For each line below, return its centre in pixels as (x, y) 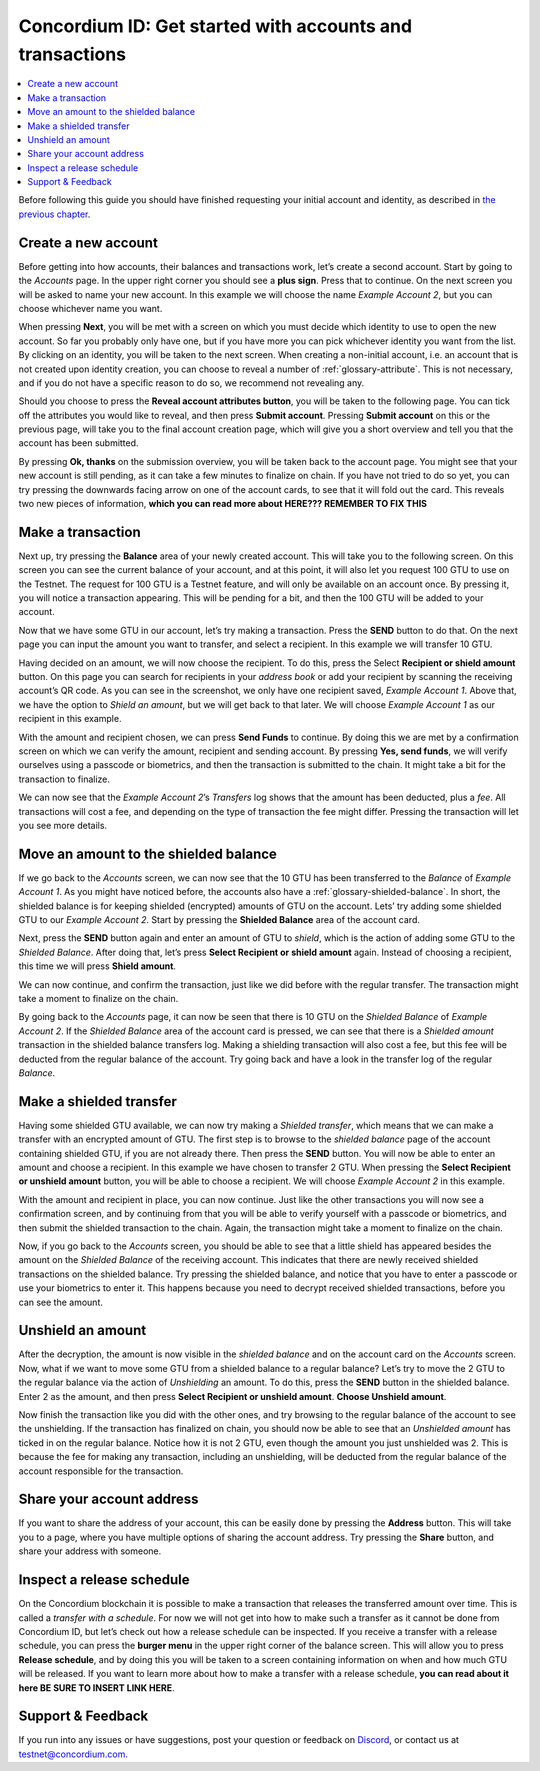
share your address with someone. (90, 1551)
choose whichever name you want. (90, 308)
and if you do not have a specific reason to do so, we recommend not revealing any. (191, 382)
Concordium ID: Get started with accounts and (215, 26)
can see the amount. (61, 1302)
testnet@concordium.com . (73, 1754)
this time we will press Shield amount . (97, 966)
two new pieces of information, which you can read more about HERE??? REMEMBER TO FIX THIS (223, 504)
